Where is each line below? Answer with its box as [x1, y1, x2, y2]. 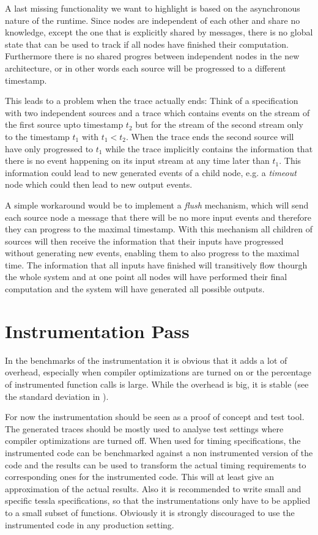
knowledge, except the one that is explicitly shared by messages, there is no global [5, 26, 313, 39]
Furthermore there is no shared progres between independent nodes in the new [5, 50, 300, 62]
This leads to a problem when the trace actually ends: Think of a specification [5, 94, 298, 107]
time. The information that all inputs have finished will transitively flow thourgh [5, 258, 308, 271]
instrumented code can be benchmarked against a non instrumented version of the [5, 446, 313, 459]
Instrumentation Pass [5, 318, 190, 343]
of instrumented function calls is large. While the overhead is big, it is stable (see [5, 377, 309, 390]
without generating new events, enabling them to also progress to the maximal [5, 246, 300, 259]
